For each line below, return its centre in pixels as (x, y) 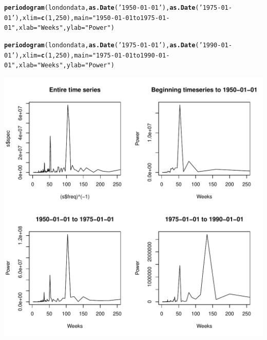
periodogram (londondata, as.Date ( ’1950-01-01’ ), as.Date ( (102, 8)
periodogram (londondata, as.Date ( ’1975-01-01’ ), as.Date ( (102, 45)
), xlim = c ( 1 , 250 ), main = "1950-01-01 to (78, 18)
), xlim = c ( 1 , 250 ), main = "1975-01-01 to (78, 55)
